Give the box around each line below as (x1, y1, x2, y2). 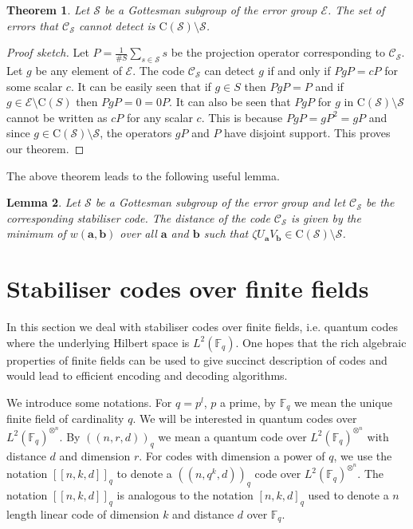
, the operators (100, 124, 172, 141)
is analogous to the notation (116, 487, 254, 503)
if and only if (267, 61, 331, 78)
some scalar (6, 77, 63, 94)
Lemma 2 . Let (6, 194, 81, 211)
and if (315, 77, 344, 94)
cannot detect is (79, 17, 155, 34)
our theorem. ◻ (6, 140, 85, 156)
